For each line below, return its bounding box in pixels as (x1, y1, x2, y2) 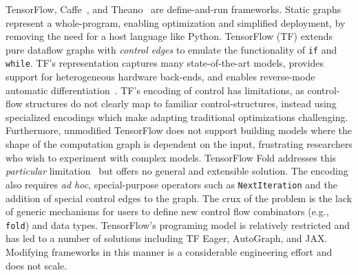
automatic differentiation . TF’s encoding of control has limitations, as (6, 82, 304, 97)
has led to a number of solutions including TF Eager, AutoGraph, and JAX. (6, 231, 328, 245)
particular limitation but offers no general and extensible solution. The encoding (6, 164, 348, 178)
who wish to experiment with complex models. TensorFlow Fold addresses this (6, 150, 337, 164)
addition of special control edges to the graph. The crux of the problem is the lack (6, 190, 352, 205)
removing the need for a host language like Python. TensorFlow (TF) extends (6, 29, 333, 43)
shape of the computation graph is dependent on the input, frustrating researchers (6, 137, 352, 151)
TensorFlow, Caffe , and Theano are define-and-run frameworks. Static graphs (6, 2, 341, 16)
